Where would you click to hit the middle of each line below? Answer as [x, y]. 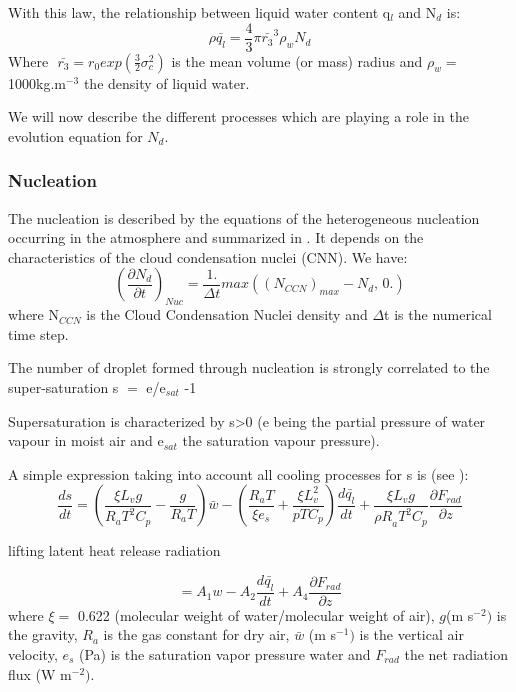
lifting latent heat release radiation [114, 550]
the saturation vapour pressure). [281, 440]
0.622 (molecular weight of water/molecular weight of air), [256, 614]
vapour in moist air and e [86, 440]
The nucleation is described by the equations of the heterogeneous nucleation [244, 217]
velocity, [33, 654]
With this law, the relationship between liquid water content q [199, 12]
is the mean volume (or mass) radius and [297, 60]
